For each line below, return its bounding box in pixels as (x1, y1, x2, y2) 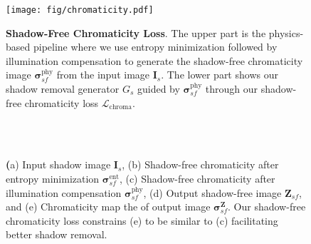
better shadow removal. (6, 227, 107, 242)
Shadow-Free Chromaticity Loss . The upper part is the (6, 25, 266, 40)
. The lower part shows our (161, 67, 278, 82)
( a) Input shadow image (6, 157, 111, 172)
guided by (137, 81, 180, 96)
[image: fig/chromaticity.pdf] (6, 5, 154, 15)
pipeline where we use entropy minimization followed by (33, 39, 278, 54)
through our (205, 81, 258, 96)
